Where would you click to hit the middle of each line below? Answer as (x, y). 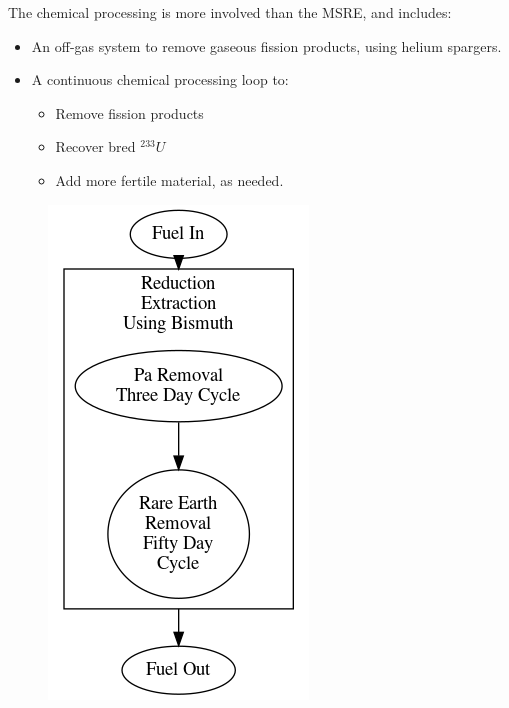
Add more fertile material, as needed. (169, 179)
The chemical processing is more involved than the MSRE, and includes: (230, 12)
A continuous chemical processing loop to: (160, 79)
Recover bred (95, 146)
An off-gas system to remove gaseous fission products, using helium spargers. (266, 45)
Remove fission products (129, 112)
